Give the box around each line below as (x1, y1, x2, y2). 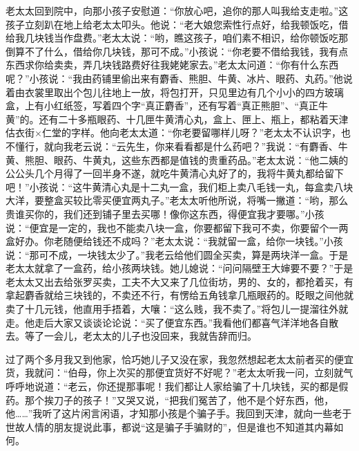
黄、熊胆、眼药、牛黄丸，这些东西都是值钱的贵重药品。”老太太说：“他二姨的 (6, 152, 349, 167)
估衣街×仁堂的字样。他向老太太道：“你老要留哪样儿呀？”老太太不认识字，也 (6, 125, 351, 140)
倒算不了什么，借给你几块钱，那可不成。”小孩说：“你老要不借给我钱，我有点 (6, 44, 349, 58)
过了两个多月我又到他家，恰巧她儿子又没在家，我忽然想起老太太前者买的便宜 (6, 351, 353, 366)
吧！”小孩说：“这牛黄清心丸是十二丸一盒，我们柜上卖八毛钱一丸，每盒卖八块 (6, 179, 353, 194)
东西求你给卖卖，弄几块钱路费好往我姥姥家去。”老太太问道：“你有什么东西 (6, 57, 339, 72)
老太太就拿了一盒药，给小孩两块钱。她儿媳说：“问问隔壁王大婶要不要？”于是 (6, 261, 353, 275)
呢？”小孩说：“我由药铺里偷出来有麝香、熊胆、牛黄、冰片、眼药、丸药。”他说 (6, 71, 353, 85)
